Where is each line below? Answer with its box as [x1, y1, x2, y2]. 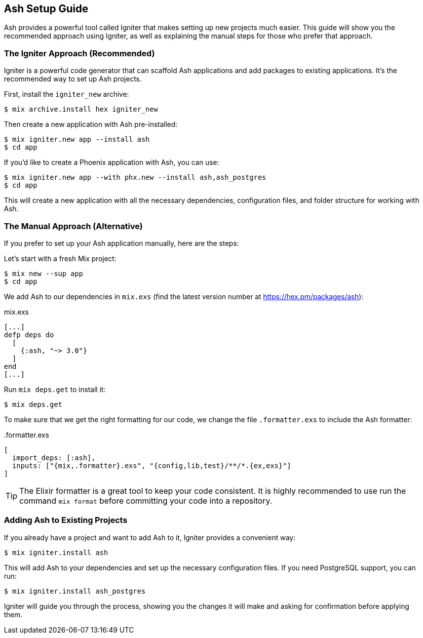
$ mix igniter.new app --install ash [4, 135, 150, 144]
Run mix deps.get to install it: [4, 385, 106, 394]
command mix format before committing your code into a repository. [19, 495, 272, 506]
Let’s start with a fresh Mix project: [4, 254, 116, 263]
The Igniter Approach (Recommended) [4, 48, 155, 58]
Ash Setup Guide [4, 2, 88, 15]
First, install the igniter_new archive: [4, 90, 129, 99]
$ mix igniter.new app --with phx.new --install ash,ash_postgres [4, 173, 267, 182]
